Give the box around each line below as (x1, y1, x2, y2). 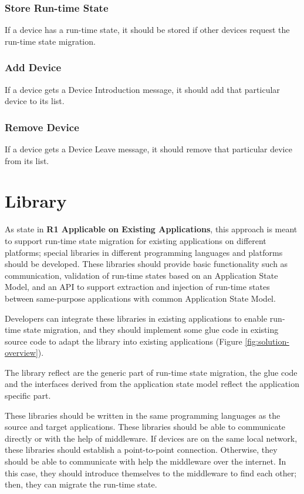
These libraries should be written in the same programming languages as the (5, 409, 281, 421)
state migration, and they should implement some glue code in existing (23, 323, 279, 336)
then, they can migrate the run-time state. (5, 478, 157, 490)
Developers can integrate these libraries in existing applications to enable (5, 312, 268, 324)
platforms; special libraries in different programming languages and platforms (5, 246, 283, 258)
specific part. (5, 389, 51, 402)
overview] (5, 346, 38, 359)
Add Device (5, 60, 62, 75)
